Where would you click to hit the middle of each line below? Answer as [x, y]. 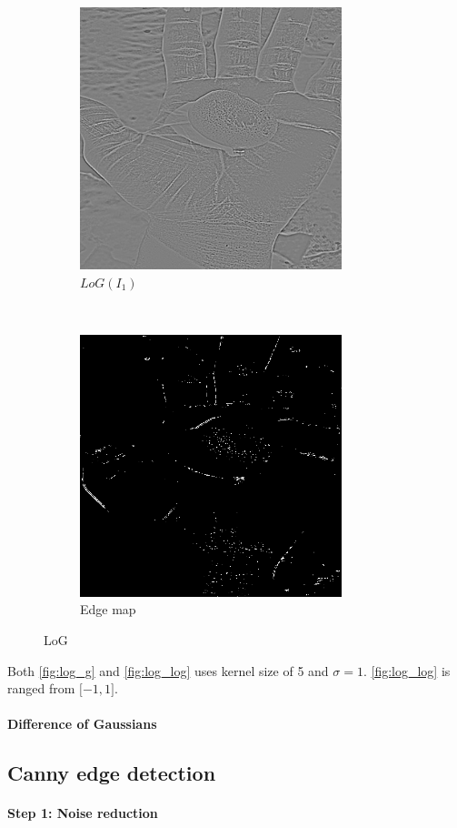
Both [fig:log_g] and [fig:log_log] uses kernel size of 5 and [168, 670]
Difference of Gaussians [82, 724]
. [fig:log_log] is [407, 670]
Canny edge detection [112, 773]
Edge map [108, 609]
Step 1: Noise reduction [83, 813]
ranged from [41, 688]
